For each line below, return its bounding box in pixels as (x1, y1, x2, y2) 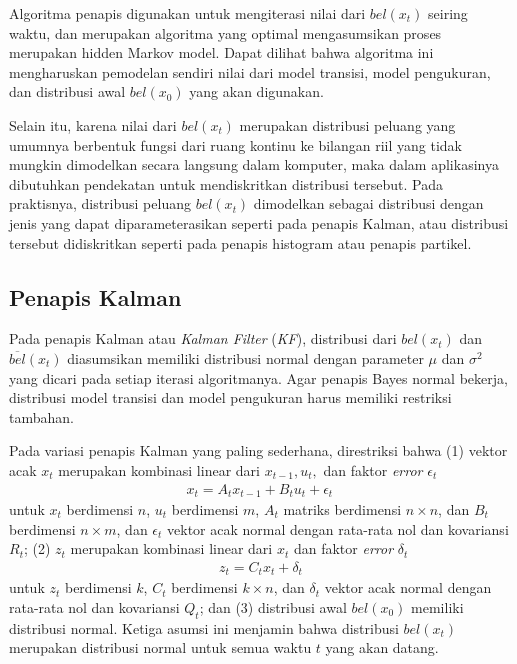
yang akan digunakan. (189, 81, 324, 102)
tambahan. (9, 406, 74, 427)
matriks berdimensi (283, 498, 402, 519)
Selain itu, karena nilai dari (9, 114, 177, 135)
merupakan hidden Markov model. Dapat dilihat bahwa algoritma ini (9, 42, 434, 63)
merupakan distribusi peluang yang (239, 114, 456, 135)
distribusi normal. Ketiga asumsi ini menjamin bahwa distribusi (9, 617, 399, 638)
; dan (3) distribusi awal (199, 596, 347, 617)
